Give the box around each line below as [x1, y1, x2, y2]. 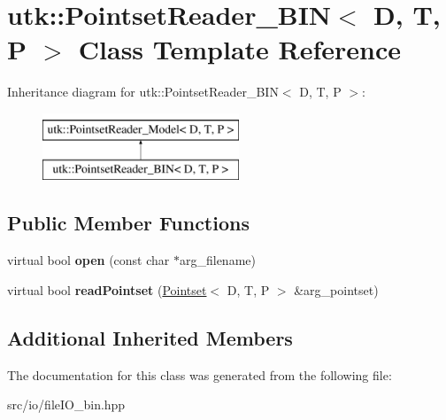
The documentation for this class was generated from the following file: [7, 365, 392, 384]
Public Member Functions [7, 209, 250, 237]
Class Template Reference [78, 31, 402, 67]
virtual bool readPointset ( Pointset [7, 280, 207, 299]
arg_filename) [179, 251, 256, 269]
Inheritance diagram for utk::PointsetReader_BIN [7, 82, 279, 101]
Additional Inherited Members [7, 323, 293, 351]
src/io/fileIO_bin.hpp [7, 395, 126, 414]
